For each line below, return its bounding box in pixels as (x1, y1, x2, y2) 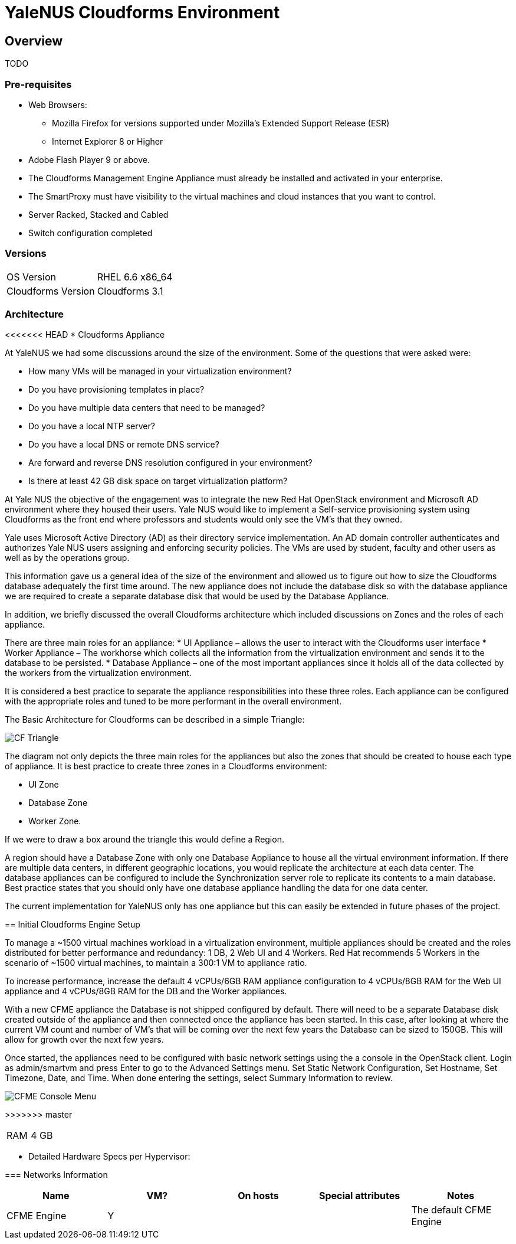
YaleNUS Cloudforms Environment (5, 2, 280, 22)
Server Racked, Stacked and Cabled (28, 209, 169, 220)
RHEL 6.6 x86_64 (97, 270, 173, 283)
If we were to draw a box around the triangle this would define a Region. (5, 834, 284, 845)
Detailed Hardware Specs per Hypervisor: (28, 1151, 190, 1162)
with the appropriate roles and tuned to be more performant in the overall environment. (5, 696, 342, 707)
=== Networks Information (5, 1170, 108, 1180)
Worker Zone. (28, 816, 81, 827)
